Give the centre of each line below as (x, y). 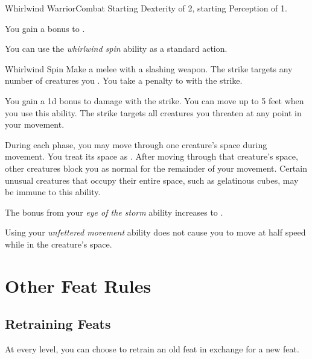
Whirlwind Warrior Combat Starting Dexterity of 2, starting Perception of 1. (146, 8)
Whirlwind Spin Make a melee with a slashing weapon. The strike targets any (149, 68)
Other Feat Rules (78, 285)
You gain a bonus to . (45, 28)
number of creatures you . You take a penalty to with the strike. (124, 80)
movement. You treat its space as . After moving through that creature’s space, (151, 156)
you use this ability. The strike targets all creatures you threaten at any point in (153, 112)
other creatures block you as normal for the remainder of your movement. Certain (156, 168)
